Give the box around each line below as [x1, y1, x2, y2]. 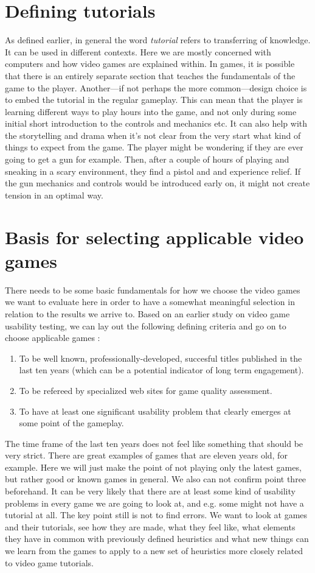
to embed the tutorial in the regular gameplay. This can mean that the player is [5, 93, 303, 106]
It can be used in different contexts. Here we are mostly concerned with [5, 45, 271, 58]
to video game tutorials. [5, 556, 94, 569]
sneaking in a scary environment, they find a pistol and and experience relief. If [5, 164, 301, 177]
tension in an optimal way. [5, 188, 103, 201]
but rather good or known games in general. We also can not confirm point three [5, 473, 306, 485]
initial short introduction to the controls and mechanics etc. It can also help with [5, 117, 308, 130]
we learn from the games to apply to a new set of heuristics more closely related [5, 544, 303, 557]
